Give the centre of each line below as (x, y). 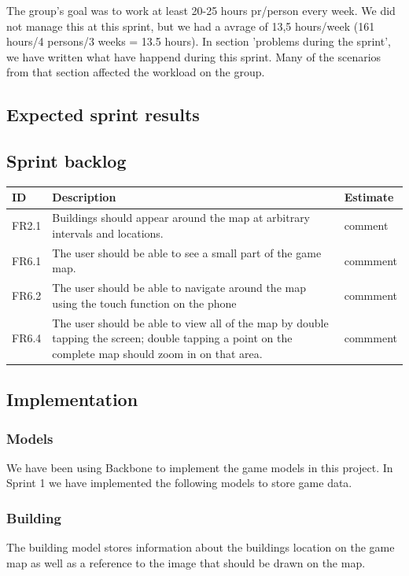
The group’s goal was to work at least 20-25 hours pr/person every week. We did (201, 10)
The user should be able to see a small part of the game (187, 252)
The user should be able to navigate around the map (179, 288)
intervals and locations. (108, 233)
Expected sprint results (103, 114)
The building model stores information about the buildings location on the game (201, 547)
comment (366, 225)
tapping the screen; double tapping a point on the (172, 338)
